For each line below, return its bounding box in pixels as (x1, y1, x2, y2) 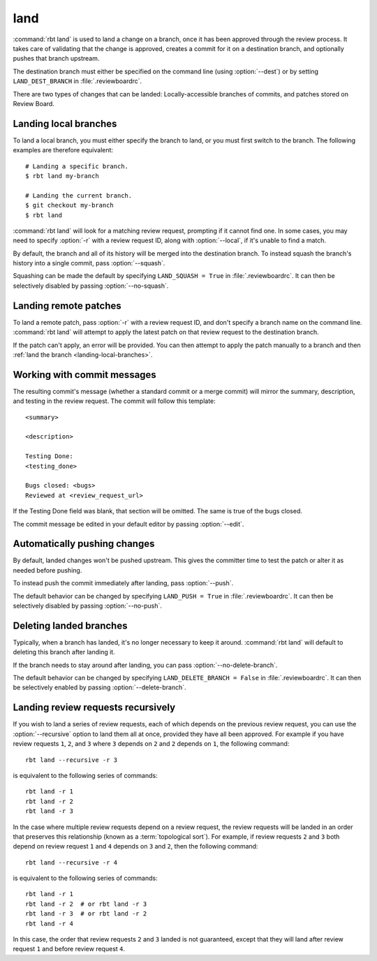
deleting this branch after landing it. (13, 648, 115, 656)
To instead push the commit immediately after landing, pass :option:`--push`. (13, 579, 234, 587)
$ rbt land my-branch (25, 172, 99, 179)
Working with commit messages (13, 369, 156, 381)
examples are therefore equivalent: (13, 146, 114, 154)
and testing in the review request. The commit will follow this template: (13, 397, 216, 405)
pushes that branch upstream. (13, 54, 100, 63)
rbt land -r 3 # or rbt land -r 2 (25, 910, 147, 918)
